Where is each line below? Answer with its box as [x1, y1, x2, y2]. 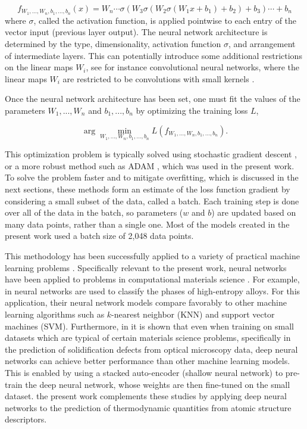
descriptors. [5, 413, 47, 425]
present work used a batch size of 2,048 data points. [5, 229, 194, 242]
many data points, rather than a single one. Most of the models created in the [5, 217, 290, 230]
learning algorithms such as [5, 307, 105, 320]
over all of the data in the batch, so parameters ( [5, 206, 183, 219]
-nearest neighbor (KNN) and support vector [111, 307, 275, 320]
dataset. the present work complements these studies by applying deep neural [5, 390, 287, 402]
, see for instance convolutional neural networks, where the [86, 61, 300, 73]
